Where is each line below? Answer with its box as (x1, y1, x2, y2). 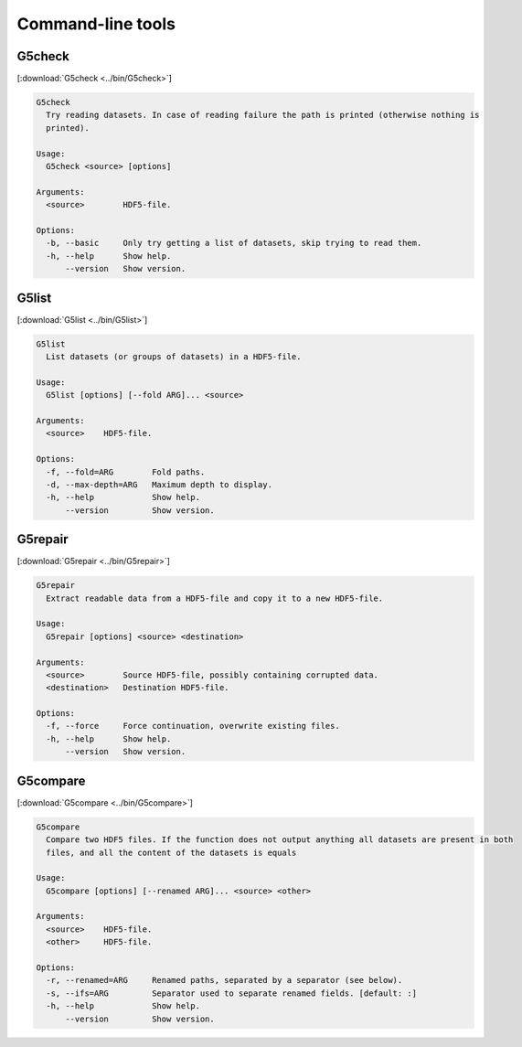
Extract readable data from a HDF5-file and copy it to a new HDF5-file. (46, 593, 384, 604)
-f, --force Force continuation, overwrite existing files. (46, 721, 340, 732)
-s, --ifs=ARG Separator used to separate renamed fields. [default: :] (46, 988, 418, 999)
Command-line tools (16, 14, 176, 34)
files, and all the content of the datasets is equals (46, 847, 297, 858)
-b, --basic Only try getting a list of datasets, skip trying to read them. (46, 238, 422, 249)
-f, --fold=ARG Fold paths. (46, 466, 206, 477)
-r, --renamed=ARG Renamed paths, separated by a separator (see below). (46, 975, 403, 986)
